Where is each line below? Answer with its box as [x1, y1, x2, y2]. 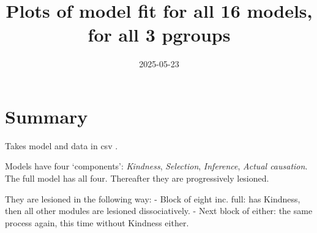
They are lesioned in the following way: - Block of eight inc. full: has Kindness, [5, 192, 300, 205]
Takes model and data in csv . [5, 139, 118, 152]
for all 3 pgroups [88, 22, 231, 47]
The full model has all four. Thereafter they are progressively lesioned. [5, 172, 269, 185]
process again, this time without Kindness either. [5, 216, 189, 229]
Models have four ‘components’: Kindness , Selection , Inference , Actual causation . [5, 160, 308, 172]
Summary [5, 103, 88, 128]
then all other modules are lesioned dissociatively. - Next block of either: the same [5, 204, 313, 217]
